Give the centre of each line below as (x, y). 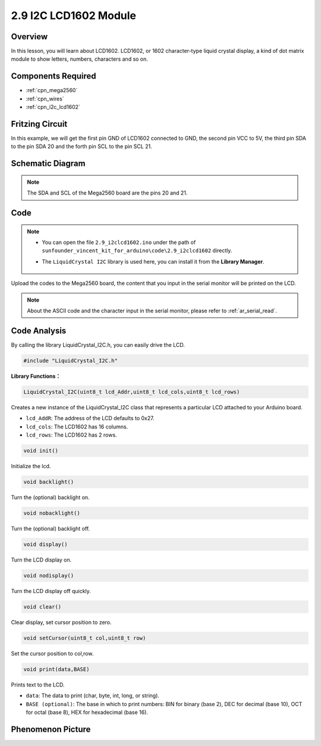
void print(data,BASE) (56, 669)
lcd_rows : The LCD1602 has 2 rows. (71, 435)
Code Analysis (39, 330)
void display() (45, 544)
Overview (29, 37)
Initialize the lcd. (31, 466)
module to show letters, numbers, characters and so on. (80, 59)
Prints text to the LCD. (38, 685)
